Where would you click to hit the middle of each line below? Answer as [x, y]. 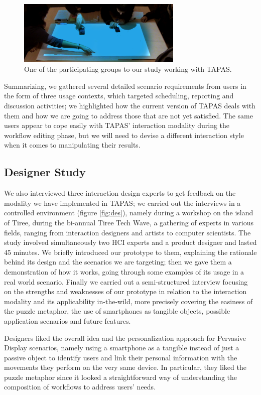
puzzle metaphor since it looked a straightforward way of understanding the [121, 377]
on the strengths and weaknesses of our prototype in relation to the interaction [125, 291]
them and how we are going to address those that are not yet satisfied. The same [128, 115]
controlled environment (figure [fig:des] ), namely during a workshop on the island [129, 213]
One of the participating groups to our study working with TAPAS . [128, 69]
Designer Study [45, 172]
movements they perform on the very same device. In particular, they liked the [125, 367]
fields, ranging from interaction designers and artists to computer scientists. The [127, 232]
